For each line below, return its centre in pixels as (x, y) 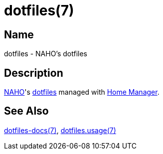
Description (34, 73)
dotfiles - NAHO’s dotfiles (46, 54)
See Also (26, 111)
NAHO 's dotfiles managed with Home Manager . (82, 92)
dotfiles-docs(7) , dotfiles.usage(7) (60, 130)
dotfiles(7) (39, 10)
